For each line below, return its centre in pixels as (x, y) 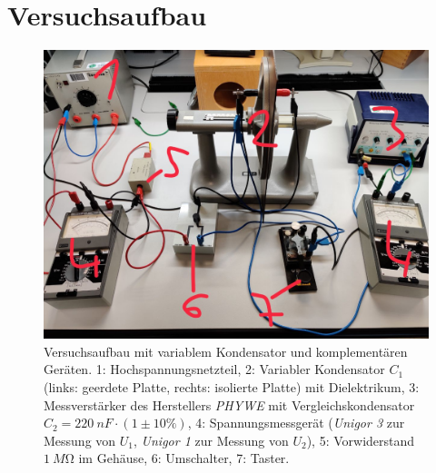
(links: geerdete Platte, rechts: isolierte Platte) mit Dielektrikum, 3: (232, 386)
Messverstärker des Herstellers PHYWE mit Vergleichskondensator (229, 404)
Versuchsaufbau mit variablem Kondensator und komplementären (226, 351)
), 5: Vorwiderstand (361, 440)
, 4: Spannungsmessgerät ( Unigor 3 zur (296, 423)
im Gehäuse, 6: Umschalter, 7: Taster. (184, 458)
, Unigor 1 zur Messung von (211, 440)
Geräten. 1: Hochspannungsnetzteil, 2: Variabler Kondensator (214, 369)
